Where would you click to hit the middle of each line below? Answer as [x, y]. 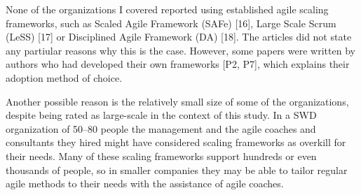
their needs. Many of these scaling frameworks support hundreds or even [161, 156]
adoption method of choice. [64, 77]
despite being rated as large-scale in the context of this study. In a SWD [161, 115]
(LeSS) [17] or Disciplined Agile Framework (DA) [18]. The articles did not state [179, 37]
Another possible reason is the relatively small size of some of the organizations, [177, 101]
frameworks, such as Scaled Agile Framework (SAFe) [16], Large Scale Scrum [171, 23]
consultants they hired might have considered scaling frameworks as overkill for [176, 142]
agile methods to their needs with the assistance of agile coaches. [145, 183]
